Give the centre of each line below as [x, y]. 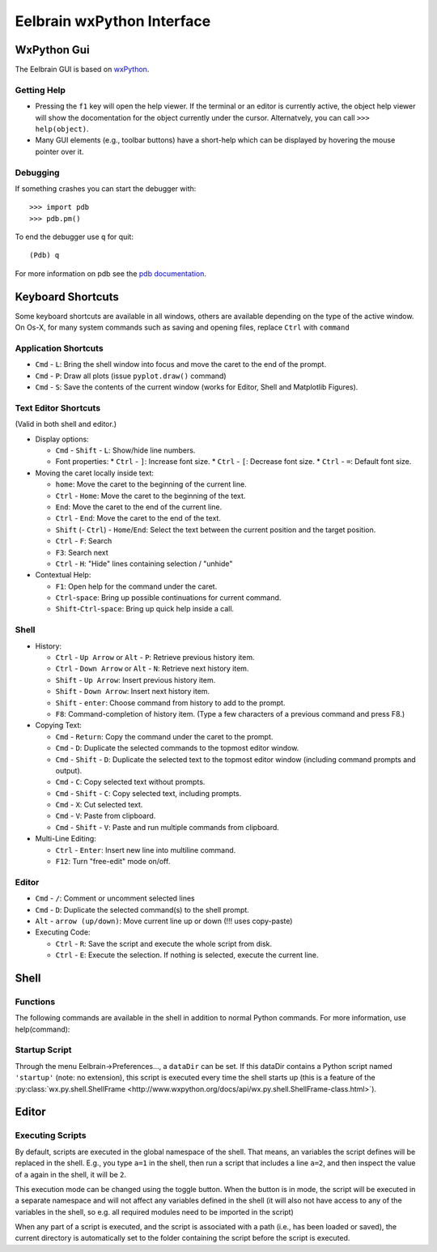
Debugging [37, 172]
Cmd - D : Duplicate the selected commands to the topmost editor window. [177, 748]
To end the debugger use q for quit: [74, 237]
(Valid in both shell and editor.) [66, 424]
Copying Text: [59, 726]
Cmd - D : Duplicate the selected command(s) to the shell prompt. [142, 909]
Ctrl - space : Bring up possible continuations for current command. [168, 598]
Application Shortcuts [59, 348]
